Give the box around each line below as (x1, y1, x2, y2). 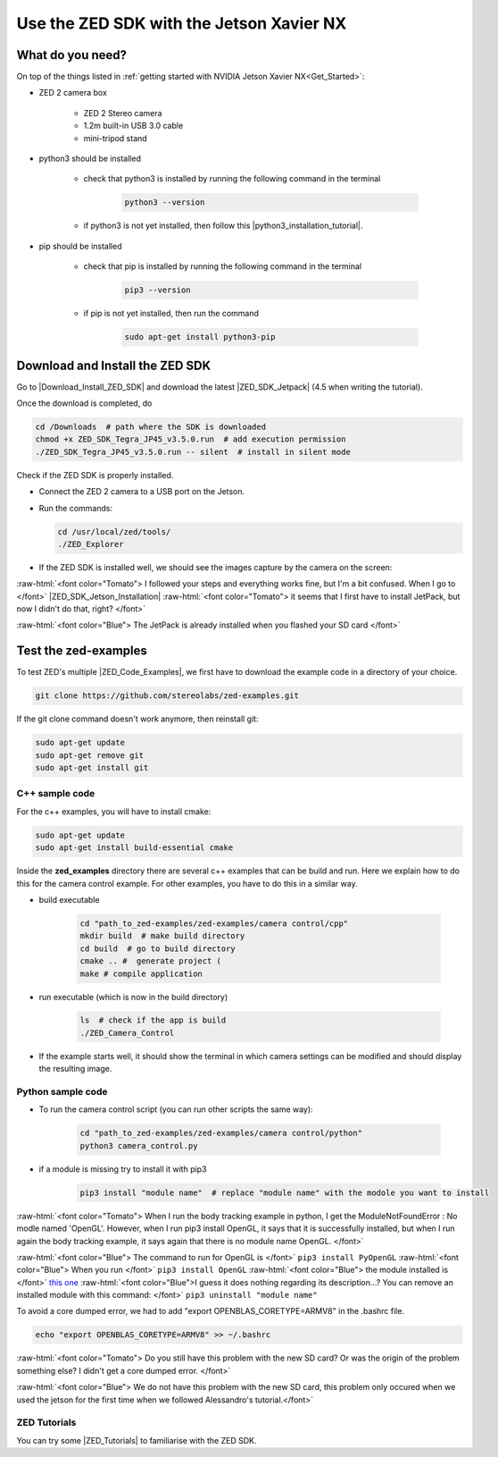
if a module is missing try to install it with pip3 (38, 1163, 207, 1175)
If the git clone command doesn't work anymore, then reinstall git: (16, 713, 259, 724)
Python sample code (16, 1086, 108, 1099)
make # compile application (79, 968, 203, 979)
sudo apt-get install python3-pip (124, 332, 276, 342)
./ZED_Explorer (57, 539, 124, 549)
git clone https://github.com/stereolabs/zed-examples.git (35, 691, 299, 701)
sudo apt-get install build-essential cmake (35, 843, 234, 853)
